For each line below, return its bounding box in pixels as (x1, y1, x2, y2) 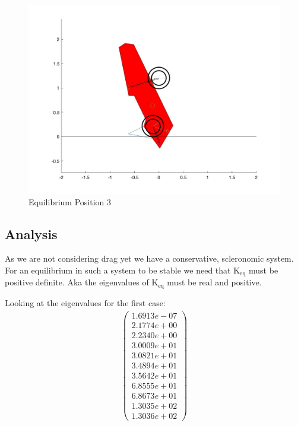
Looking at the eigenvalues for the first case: (5, 296, 166, 309)
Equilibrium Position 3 (28, 195, 111, 208)
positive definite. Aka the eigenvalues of (5, 276, 149, 288)
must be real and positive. (167, 276, 262, 288)
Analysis (5, 224, 58, 243)
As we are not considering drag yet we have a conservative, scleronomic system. (5, 252, 294, 265)
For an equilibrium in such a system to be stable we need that (5, 263, 231, 276)
